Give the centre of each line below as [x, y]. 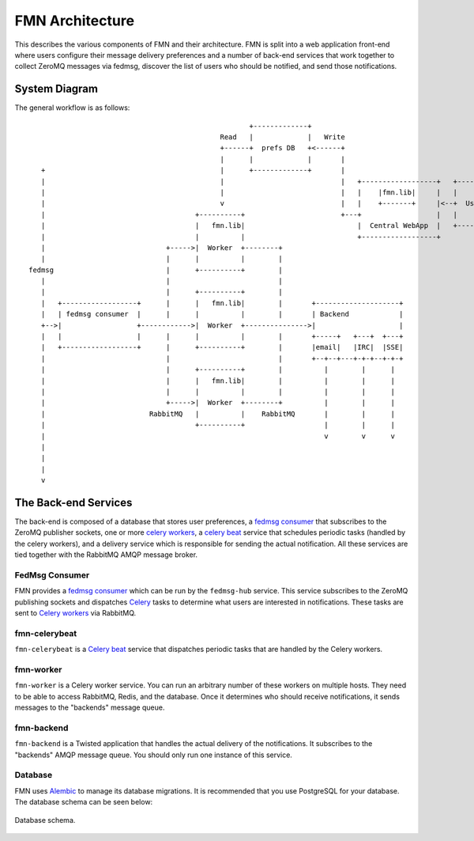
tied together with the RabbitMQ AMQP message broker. [106, 555]
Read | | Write [282, 137]
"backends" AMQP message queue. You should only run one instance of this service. [153, 755]
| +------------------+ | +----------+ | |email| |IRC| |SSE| [222, 347]
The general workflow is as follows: [72, 108]
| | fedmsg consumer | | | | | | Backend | [222, 314]
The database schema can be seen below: [84, 802]
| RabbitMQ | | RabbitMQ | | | [218, 414]
